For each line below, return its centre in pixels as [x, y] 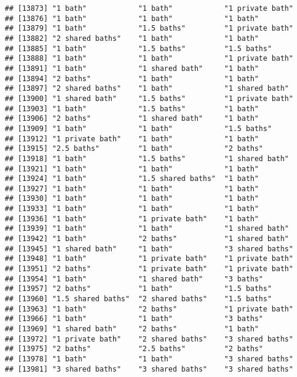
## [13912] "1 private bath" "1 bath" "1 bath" [132, 139]
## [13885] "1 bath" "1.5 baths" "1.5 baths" [138, 48]
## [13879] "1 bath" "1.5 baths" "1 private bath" [149, 29]
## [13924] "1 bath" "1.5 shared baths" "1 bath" [132, 179]
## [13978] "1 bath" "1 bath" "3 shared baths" [149, 359]
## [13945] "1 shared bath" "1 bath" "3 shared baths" [149, 249]
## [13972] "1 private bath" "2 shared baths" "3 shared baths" [149, 339]
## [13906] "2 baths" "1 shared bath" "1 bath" [132, 119]
